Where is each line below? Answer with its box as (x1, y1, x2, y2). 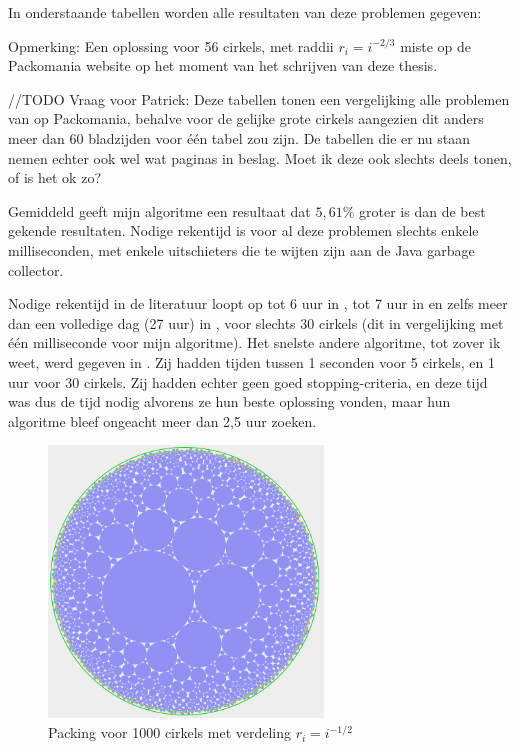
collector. (8, 259, 64, 280)
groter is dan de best (359, 200, 486, 221)
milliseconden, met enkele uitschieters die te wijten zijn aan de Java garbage (8, 239, 475, 260)
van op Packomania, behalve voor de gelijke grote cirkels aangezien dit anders (8, 108, 484, 129)
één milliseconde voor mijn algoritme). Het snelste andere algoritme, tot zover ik (8, 332, 501, 353)
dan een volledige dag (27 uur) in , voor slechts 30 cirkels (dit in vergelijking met (8, 312, 504, 333)
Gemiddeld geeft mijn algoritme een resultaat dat (8, 200, 311, 221)
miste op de (400, 35, 472, 56)
